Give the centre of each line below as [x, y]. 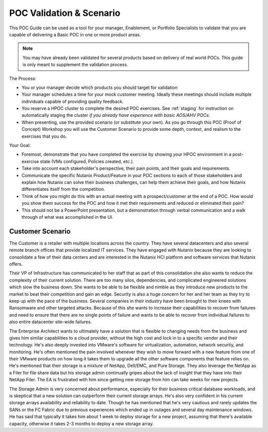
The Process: [23, 78]
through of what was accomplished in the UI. [67, 217]
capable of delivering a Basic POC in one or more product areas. [75, 34]
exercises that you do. [44, 136]
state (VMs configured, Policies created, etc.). [87, 161]
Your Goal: [20, 145]
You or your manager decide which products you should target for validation [100, 87]
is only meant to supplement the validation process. [75, 65]
